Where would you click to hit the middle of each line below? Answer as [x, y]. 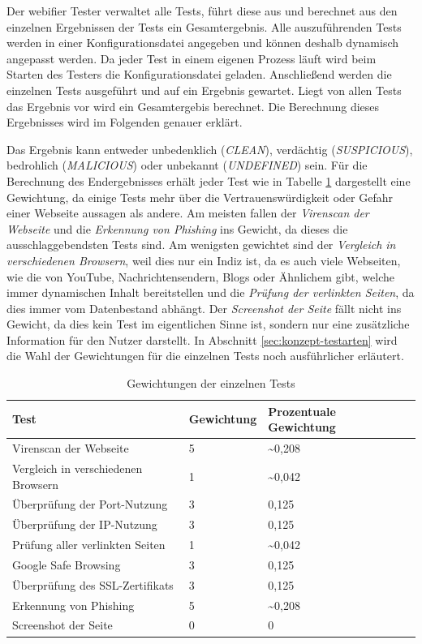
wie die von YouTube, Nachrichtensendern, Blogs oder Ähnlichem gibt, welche [201, 276]
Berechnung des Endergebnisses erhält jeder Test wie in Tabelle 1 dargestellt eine [209, 180]
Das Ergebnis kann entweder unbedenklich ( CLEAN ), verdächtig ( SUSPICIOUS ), [210, 149]
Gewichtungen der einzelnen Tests [211, 383]
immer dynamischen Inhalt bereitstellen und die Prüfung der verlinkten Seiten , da [211, 292]
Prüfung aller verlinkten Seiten [89, 545]
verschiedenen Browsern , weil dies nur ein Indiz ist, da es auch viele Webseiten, [204, 260]
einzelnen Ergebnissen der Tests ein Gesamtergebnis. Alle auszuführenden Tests [204, 26]
